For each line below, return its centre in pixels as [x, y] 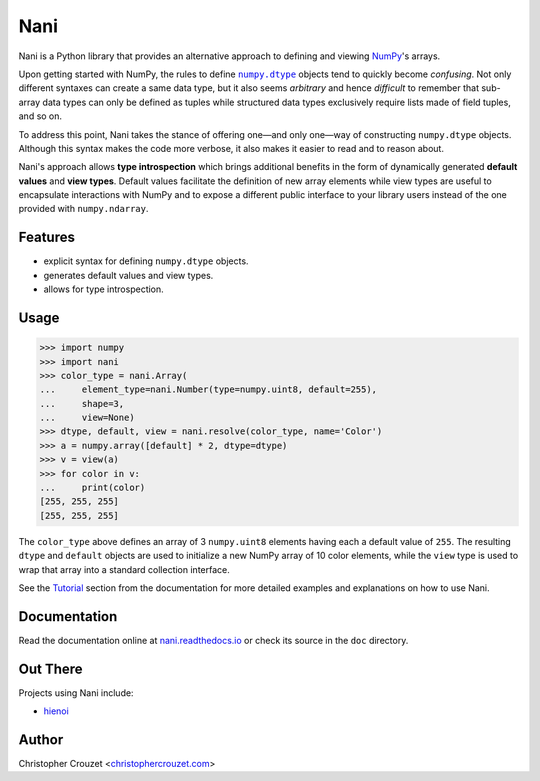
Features [46, 237]
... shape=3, [82, 403]
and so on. [40, 116]
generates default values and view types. [128, 275]
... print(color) [92, 488]
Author [41, 739]
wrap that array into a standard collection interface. [124, 569]
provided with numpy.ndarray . [83, 209]
